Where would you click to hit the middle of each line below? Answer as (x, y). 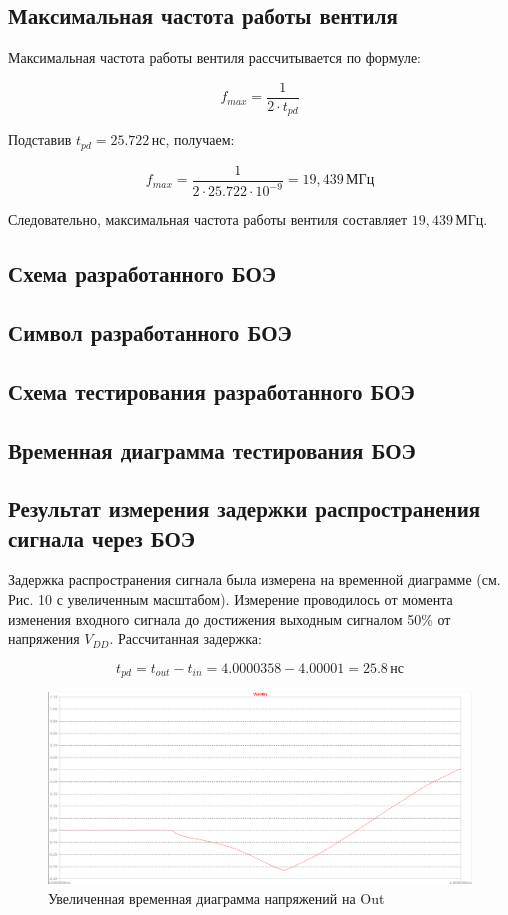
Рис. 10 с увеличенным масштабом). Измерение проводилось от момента (230, 599)
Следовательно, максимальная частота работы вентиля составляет (208, 219)
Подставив (40, 139)
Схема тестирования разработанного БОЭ (211, 390)
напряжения (44, 638)
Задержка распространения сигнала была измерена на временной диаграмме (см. (254, 579)
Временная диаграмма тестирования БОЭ (212, 449)
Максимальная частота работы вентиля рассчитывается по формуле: (214, 57)
